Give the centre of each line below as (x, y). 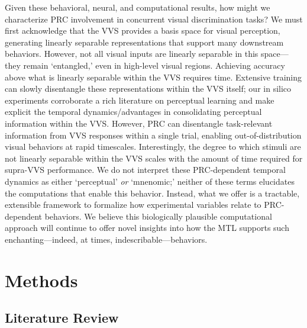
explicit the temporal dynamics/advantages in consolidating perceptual (133, 112)
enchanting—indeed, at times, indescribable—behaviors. (106, 239)
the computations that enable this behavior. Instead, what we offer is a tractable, (152, 193)
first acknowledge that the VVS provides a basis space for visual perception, (143, 30)
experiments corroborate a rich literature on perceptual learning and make (140, 100)
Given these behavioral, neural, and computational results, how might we (138, 7)
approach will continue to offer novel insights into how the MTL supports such (147, 228)
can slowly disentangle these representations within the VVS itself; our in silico (148, 89)
